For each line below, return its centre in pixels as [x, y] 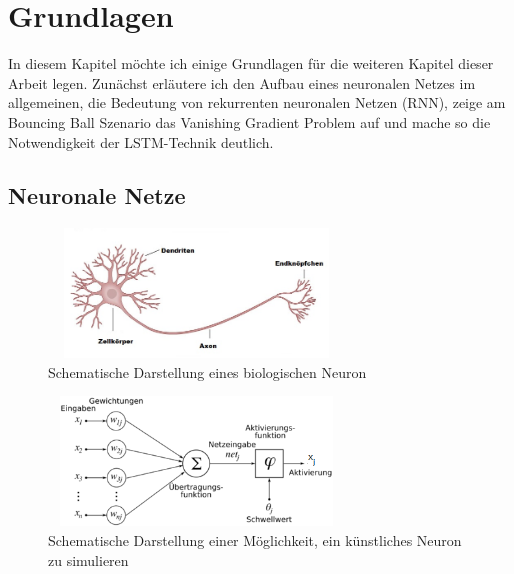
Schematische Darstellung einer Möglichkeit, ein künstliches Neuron [255, 540]
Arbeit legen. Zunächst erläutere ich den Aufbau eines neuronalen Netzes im [242, 82]
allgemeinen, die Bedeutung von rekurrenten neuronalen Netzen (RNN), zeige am [257, 102]
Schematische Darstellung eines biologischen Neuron [207, 371]
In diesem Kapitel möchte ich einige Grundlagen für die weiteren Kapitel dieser [251, 63]
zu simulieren [88, 559]
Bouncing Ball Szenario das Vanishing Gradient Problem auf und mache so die [249, 121]
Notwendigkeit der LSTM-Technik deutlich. [141, 141]
